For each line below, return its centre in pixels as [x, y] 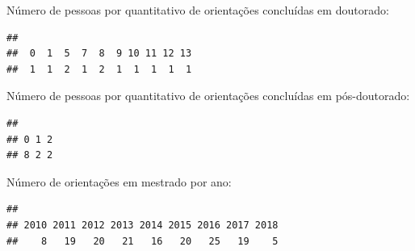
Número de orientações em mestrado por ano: [119, 181]
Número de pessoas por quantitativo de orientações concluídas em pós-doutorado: [208, 96]
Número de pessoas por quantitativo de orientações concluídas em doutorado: [198, 10]
